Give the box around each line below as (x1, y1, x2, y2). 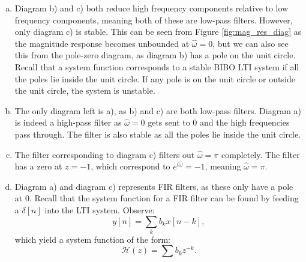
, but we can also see (212, 37, 289, 49)
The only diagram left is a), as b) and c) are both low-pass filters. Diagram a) (14, 104, 301, 117)
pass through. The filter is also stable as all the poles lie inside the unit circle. (14, 127, 301, 140)
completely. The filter (221, 148, 300, 160)
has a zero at (14, 160, 62, 172)
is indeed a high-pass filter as (14, 116, 122, 129)
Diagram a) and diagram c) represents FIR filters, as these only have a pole (14, 180, 293, 192)
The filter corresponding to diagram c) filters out (14, 148, 195, 160)
